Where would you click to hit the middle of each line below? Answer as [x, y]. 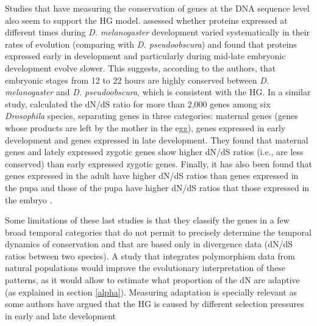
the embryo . [29, 199]
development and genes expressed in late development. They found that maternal [157, 139]
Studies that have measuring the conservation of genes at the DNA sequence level [157, 8]
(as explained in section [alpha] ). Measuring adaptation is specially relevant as [151, 292]
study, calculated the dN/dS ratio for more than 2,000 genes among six [138, 103]
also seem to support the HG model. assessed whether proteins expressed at [146, 20]
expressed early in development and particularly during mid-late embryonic [145, 56]
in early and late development [61, 315]
